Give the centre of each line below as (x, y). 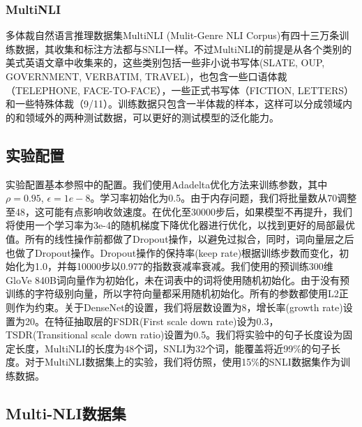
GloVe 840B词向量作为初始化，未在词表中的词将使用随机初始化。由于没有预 (178, 279)
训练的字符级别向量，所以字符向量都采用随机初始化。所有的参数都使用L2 (172, 293)
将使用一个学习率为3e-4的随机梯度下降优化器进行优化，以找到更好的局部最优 (180, 225)
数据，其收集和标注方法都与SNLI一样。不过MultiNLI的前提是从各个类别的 (183, 48)
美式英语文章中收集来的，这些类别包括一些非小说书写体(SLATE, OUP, (165, 62)
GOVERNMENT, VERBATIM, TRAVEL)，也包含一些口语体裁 (146, 76)
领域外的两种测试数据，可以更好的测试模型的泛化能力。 (152, 117)
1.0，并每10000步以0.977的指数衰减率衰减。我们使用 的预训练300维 (184, 266)
